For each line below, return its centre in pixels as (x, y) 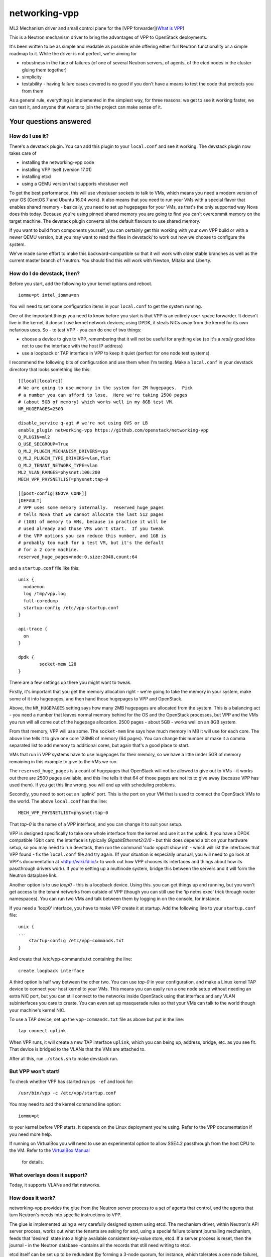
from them (33, 91)
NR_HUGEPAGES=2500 (41, 409)
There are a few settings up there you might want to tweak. (70, 682)
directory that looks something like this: (50, 369)
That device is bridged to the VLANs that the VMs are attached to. (77, 1049)
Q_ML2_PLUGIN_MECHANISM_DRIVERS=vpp (63, 451)
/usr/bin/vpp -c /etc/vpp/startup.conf (67, 1093)
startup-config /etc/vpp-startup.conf (71, 608)
